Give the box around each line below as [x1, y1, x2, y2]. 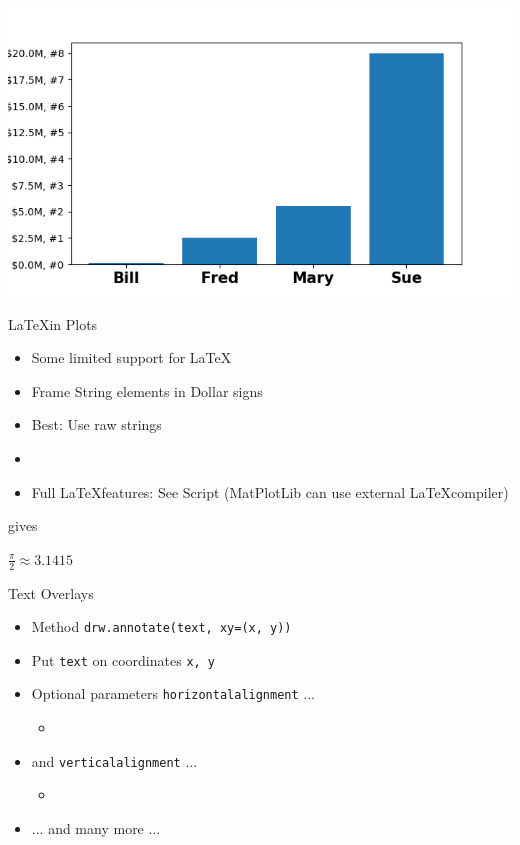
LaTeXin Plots [8, 313, 98, 334]
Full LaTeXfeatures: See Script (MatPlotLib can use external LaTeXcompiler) [31, 481, 509, 502]
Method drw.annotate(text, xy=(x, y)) [31, 616, 292, 637]
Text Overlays [8, 582, 94, 603]
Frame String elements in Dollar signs [31, 380, 263, 401]
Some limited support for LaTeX [31, 347, 232, 368]
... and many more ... [31, 817, 161, 838]
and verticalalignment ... [31, 750, 198, 771]
